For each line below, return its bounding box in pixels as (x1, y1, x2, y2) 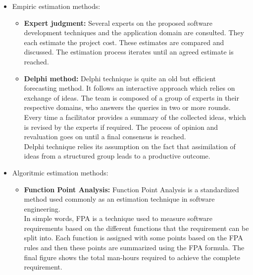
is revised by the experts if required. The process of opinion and (24, 121, 218, 132)
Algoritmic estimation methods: (12, 167, 108, 177)
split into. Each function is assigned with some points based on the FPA (24, 232, 243, 243)
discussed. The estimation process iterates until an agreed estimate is (24, 47, 234, 57)
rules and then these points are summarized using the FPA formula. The (24, 242, 245, 253)
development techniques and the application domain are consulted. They (24, 27, 244, 38)
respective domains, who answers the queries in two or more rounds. (24, 102, 231, 112)
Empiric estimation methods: (12, 1, 101, 11)
